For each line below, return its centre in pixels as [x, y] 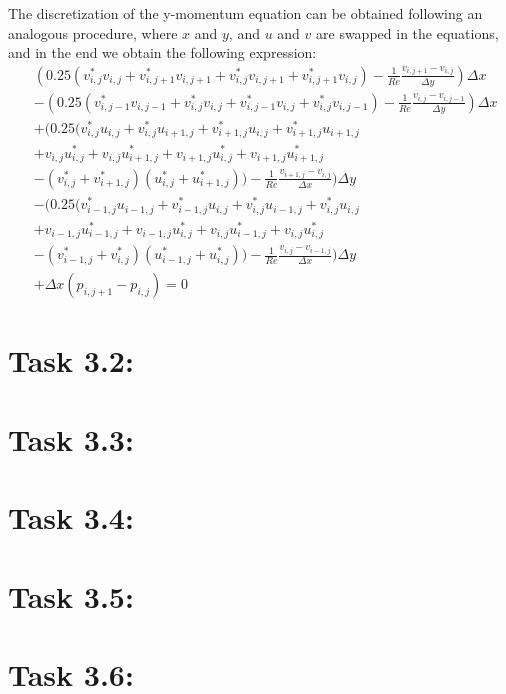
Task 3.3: [71, 438]
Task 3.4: [71, 517]
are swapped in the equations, [407, 32]
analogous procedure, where [93, 32]
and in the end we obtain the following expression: [162, 52]
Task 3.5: [71, 595]
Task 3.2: [71, 360]
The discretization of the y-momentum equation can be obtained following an [245, 13]
